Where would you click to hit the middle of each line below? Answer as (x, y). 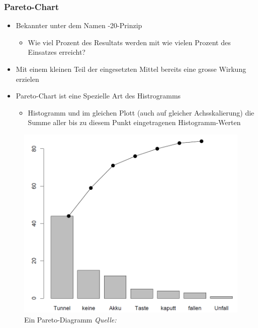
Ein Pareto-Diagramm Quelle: (70, 319)
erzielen (27, 79)
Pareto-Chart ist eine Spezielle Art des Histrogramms (98, 96)
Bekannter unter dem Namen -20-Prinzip (79, 25)
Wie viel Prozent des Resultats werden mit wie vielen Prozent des (129, 42)
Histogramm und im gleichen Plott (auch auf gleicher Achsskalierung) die (141, 112)
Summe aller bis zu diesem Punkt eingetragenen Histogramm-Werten (134, 122)
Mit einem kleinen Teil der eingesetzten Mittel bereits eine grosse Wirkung (131, 69)
